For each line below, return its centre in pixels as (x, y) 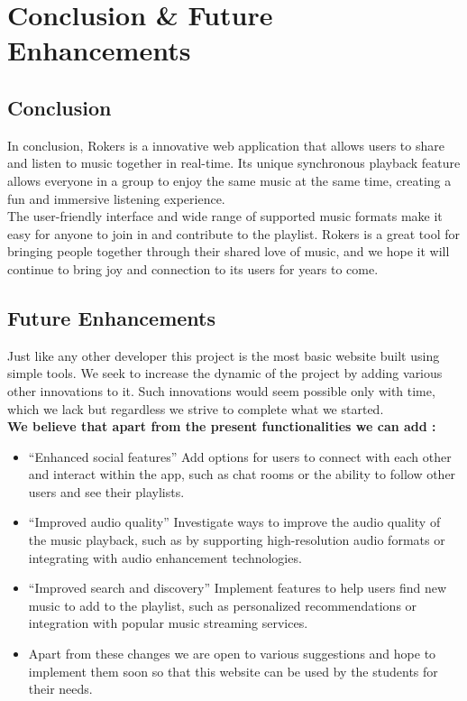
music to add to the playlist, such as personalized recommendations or (223, 605)
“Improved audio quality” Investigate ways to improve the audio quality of (234, 522)
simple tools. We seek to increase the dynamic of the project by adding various (225, 373)
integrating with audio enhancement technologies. (165, 557)
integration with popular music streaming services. (168, 623)
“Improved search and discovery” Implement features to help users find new (238, 588)
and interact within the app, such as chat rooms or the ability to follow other (242, 474)
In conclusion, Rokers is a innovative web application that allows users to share (226, 145)
